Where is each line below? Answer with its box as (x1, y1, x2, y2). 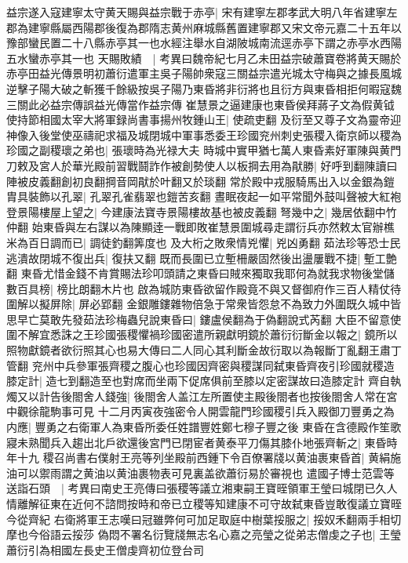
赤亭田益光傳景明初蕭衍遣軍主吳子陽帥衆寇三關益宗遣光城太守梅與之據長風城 (6, 65, 402, 82)
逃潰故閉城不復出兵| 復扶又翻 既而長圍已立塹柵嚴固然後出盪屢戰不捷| (6, 249, 361, 266)
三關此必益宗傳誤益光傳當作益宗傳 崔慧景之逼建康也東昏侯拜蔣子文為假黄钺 (6, 96, 395, 112)
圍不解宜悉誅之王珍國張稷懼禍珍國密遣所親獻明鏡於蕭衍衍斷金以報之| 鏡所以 (6, 326, 398, 343)
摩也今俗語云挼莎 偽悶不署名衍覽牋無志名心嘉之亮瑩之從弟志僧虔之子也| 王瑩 (6, 526, 402, 543)
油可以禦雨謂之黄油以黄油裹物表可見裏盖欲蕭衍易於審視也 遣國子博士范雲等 (6, 464, 395, 481)
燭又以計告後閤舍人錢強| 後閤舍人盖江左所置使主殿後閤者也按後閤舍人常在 (6, 387, 387, 404)
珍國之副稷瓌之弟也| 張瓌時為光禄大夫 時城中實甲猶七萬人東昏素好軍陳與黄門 (6, 142, 402, 158)
